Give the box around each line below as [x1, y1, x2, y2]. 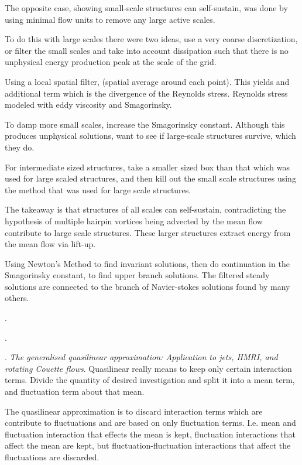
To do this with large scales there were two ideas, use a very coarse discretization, [5, 33, 298, 45]
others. [5, 292, 29, 304]
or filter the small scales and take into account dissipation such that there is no [5, 44, 289, 56]
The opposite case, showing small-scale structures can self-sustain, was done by [5, 2, 288, 13]
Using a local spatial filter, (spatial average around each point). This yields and [5, 75, 290, 87]
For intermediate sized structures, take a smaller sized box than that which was [5, 160, 290, 173]
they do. [5, 141, 35, 153]
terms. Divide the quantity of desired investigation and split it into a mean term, [5, 374, 295, 386]
